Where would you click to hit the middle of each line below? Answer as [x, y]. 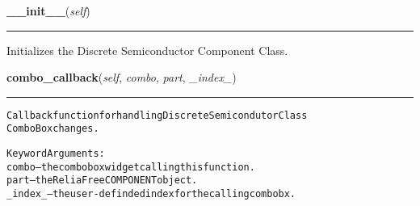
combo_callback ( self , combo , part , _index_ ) [122, 77]
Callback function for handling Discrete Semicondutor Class [157, 115]
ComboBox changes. [53, 129]
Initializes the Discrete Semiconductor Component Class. [147, 50]
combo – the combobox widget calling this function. [131, 167]
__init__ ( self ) [48, 11]
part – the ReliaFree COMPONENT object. [102, 181]
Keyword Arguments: [56, 154]
